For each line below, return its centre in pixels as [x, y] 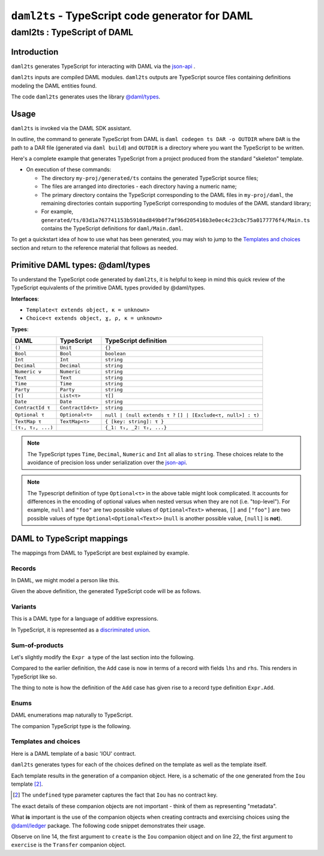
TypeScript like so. [34, 677]
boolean [115, 354]
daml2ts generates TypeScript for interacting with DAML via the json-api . [103, 66]
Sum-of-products [37, 645]
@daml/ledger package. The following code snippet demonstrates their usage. [108, 825]
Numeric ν [28, 372]
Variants [24, 607]
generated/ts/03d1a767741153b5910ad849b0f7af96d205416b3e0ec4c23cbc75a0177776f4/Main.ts [175, 220]
